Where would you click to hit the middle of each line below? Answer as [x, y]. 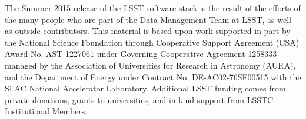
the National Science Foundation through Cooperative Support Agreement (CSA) [152, 42]
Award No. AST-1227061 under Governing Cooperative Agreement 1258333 [141, 54]
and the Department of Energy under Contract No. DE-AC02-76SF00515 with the [153, 76]
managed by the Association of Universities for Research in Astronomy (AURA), [150, 65]
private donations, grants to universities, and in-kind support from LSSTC [139, 99]
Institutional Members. [46, 111]
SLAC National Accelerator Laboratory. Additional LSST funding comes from [145, 88]
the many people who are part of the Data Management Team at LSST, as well [148, 19]
